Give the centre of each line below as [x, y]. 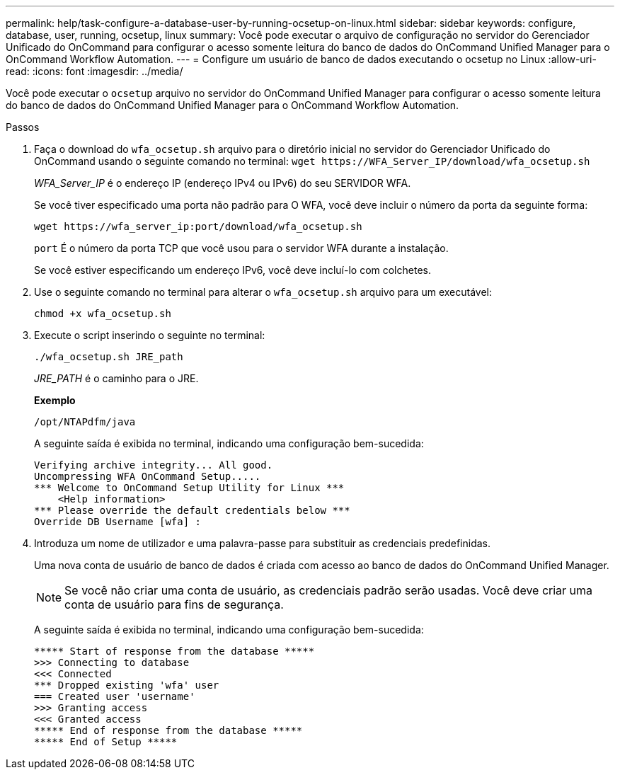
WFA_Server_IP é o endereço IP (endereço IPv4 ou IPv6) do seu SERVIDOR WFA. [223, 183]
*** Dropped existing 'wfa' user [127, 685]
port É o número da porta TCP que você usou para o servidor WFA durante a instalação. [241, 248]
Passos [23, 127]
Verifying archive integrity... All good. [154, 465]
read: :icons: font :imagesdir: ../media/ [94, 71]
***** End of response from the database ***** [168, 730]
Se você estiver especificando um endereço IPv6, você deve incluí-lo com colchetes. [232, 270]
